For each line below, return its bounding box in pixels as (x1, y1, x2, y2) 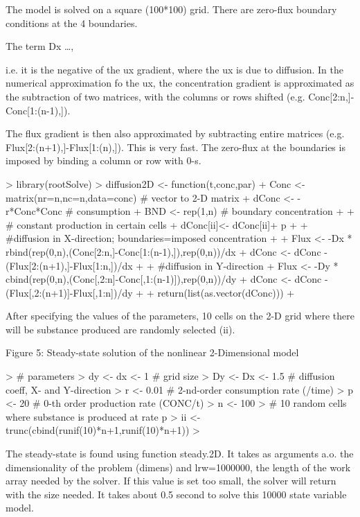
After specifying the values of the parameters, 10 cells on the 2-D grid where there (6, 308, 354, 323)
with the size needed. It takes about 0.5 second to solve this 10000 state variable (6, 487, 347, 501)
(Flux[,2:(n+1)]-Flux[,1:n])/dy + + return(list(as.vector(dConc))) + (6, 285, 295, 299)
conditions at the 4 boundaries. (6, 15, 138, 30)
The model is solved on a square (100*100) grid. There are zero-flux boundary (6, 2, 337, 16)
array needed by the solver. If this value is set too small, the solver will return (6, 473, 336, 488)
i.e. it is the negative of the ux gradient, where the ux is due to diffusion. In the (6, 62, 343, 76)
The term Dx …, (6, 39, 74, 53)
